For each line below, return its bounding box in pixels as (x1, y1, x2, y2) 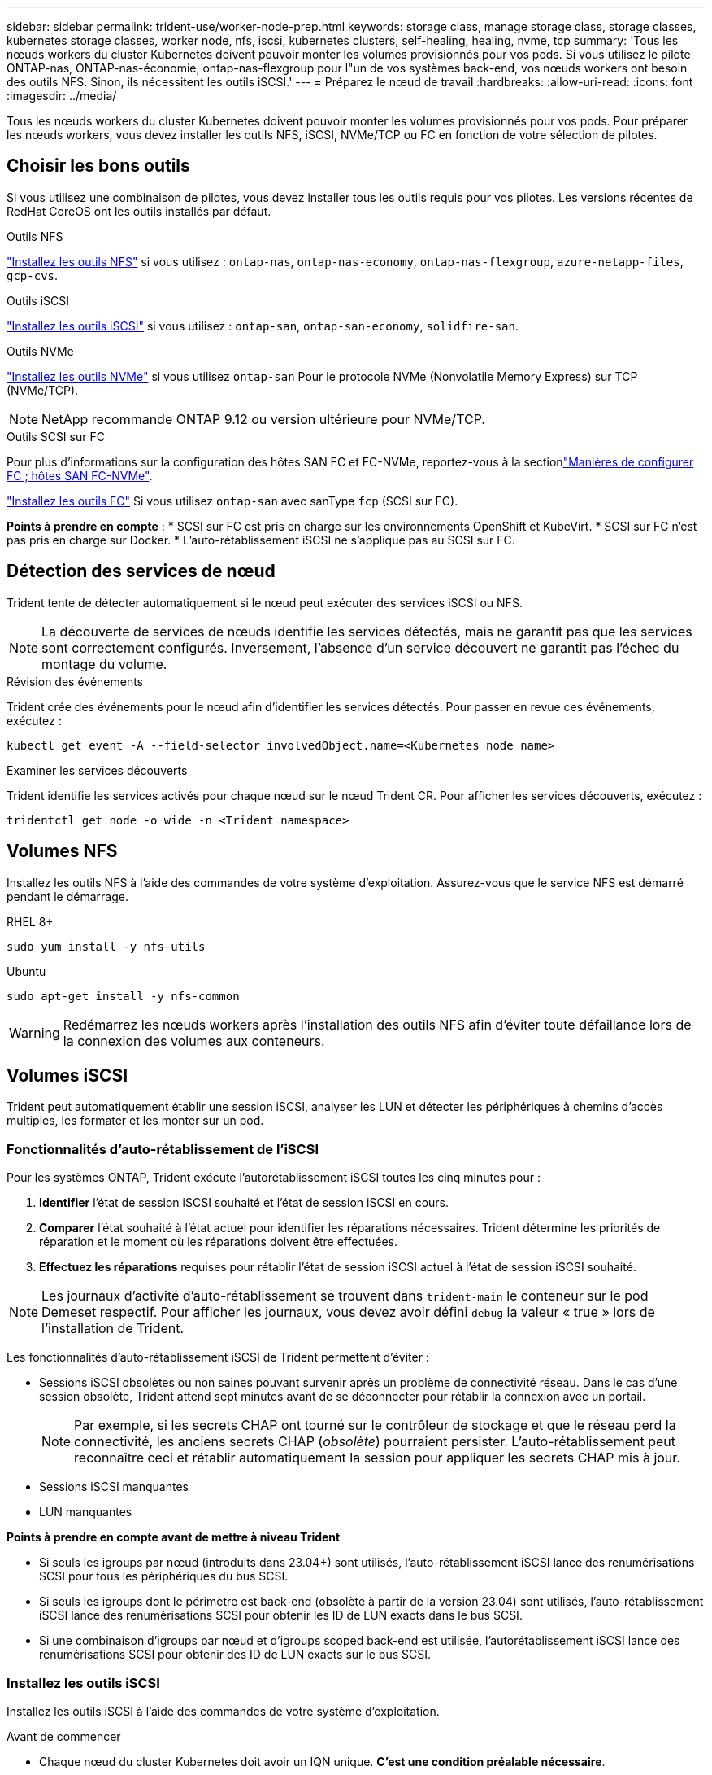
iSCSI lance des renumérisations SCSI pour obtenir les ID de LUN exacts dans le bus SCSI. (39, 1608, 523, 1623)
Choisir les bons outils (7, 155, 190, 177)
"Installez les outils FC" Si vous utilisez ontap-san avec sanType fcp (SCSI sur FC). (7, 493, 458, 508)
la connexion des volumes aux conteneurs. (63, 1032, 325, 1049)
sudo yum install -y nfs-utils (7, 939, 206, 953)
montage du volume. (41, 655, 167, 672)
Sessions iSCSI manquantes (39, 1480, 189, 1494)
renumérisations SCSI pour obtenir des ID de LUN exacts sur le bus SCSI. (39, 1647, 431, 1662)
